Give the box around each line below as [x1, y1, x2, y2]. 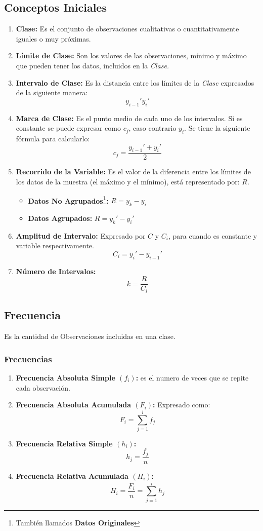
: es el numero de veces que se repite [136, 372, 249, 383]
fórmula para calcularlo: [16, 133, 90, 143]
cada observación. [16, 382, 70, 393]
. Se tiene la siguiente [184, 123, 250, 133]
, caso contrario [128, 123, 177, 133]
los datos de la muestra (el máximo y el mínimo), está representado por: [16, 176, 240, 186]
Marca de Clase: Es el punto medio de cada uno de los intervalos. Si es [16, 112, 243, 123]
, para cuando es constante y [168, 230, 257, 241]
